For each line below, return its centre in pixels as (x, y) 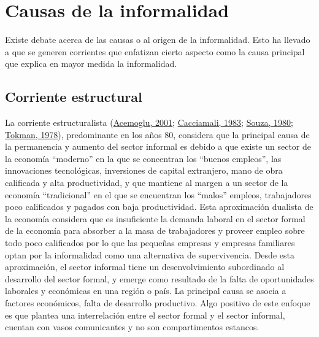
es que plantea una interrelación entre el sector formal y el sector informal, (145, 315)
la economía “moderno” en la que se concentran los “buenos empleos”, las (143, 158)
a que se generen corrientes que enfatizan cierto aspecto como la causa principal (155, 51)
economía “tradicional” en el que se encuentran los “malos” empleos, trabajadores (158, 194)
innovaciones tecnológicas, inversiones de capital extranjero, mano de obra (144, 170)
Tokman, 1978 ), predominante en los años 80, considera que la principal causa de (157, 134)
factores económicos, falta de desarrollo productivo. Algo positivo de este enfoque (158, 303)
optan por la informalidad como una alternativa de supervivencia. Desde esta (150, 254)
